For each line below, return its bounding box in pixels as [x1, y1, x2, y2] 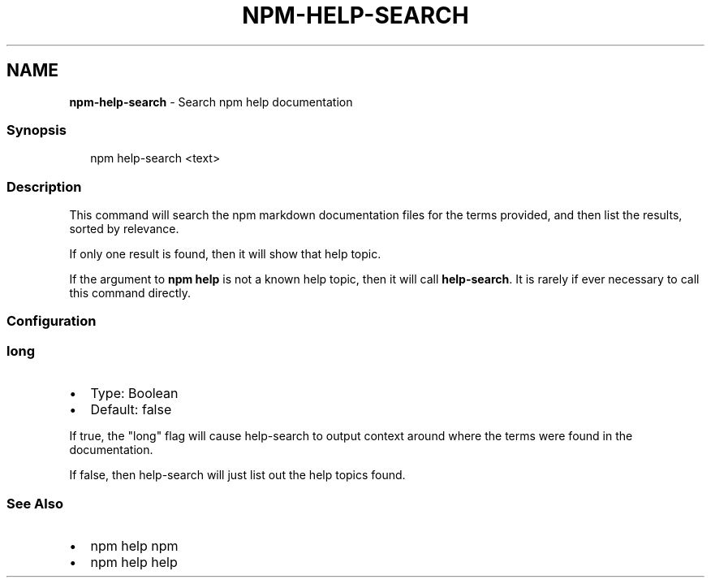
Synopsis [6, 121, 67, 138]
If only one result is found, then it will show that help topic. [69, 247, 381, 262]
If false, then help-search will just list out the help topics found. [69, 468, 406, 482]
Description [6, 178, 82, 195]
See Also [6, 495, 63, 512]
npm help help [90, 553, 178, 570]
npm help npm [90, 537, 179, 554]
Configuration [6, 313, 97, 330]
